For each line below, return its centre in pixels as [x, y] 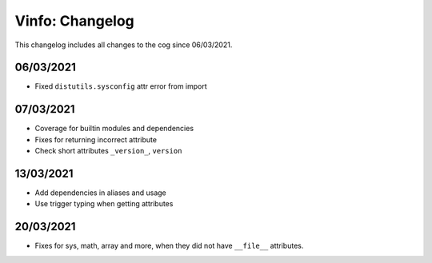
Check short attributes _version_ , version [108, 151]
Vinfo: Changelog [75, 21]
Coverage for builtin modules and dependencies [114, 129]
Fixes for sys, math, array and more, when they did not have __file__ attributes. [169, 246]
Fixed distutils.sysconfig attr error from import [121, 86]
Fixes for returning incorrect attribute [96, 139]
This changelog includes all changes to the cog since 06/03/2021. [124, 45]
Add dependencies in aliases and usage [101, 193]
